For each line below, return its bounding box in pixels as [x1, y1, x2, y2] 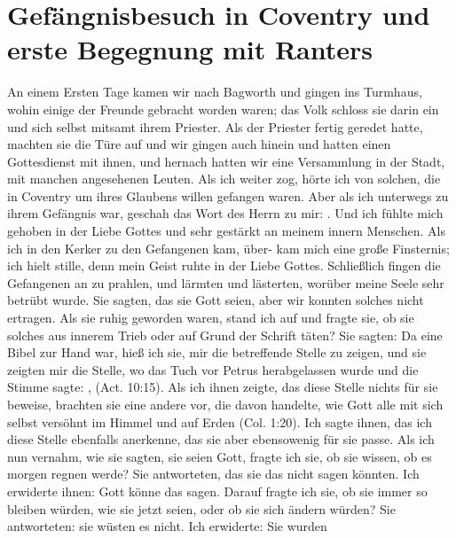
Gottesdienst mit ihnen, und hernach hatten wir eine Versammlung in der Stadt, [7, 152, 445, 170]
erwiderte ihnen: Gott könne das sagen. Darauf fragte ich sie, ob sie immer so [7, 481, 428, 500]
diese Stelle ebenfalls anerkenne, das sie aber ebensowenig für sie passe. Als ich [7, 430, 435, 448]
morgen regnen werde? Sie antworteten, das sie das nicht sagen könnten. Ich [7, 464, 420, 483]
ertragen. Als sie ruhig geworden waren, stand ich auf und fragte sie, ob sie [7, 308, 414, 327]
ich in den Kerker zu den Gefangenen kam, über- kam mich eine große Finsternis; [7, 238, 450, 257]
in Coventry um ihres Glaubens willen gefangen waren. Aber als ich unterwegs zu [7, 186, 449, 205]
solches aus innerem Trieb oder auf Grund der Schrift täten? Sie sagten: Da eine [7, 325, 443, 344]
